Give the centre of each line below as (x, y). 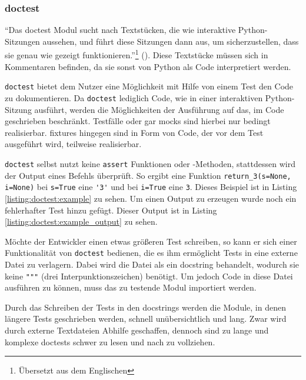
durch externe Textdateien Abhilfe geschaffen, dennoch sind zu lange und (137, 330)
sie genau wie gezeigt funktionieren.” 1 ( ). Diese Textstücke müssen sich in (137, 54)
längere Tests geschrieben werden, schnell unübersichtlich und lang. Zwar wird (146, 319)
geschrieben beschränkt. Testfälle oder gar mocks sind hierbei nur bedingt (138, 121)
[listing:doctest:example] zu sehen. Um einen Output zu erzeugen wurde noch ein (151, 198)
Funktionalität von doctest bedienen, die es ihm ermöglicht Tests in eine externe (151, 253)
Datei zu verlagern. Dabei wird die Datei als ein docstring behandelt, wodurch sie (152, 264)
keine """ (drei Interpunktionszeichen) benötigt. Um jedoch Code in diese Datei (149, 276)
